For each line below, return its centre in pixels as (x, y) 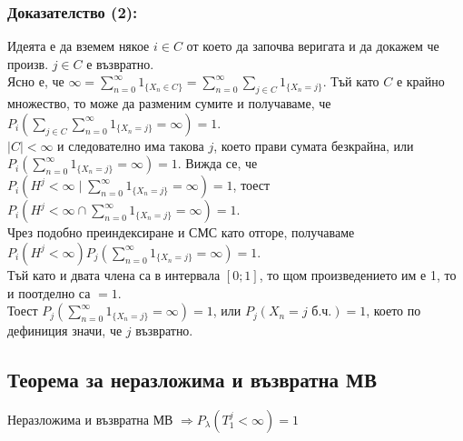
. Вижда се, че (217, 163)
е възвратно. (120, 63)
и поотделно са (49, 292)
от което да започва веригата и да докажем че (313, 46)
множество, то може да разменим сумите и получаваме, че (169, 103)
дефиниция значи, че (65, 331)
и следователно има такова (131, 145)
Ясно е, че (36, 81)
